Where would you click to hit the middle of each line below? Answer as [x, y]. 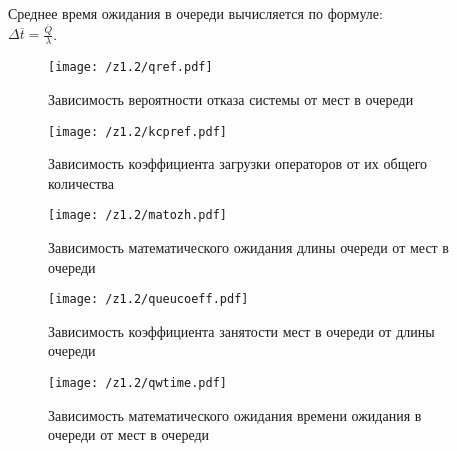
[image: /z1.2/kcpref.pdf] [137, 131]
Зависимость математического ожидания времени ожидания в [235, 414]
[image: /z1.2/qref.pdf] [130, 67]
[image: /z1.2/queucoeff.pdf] [148, 299]
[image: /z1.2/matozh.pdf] [137, 215]
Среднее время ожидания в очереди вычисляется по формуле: [195, 13]
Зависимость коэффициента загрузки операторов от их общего [238, 163]
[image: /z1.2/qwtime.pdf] [137, 383]
